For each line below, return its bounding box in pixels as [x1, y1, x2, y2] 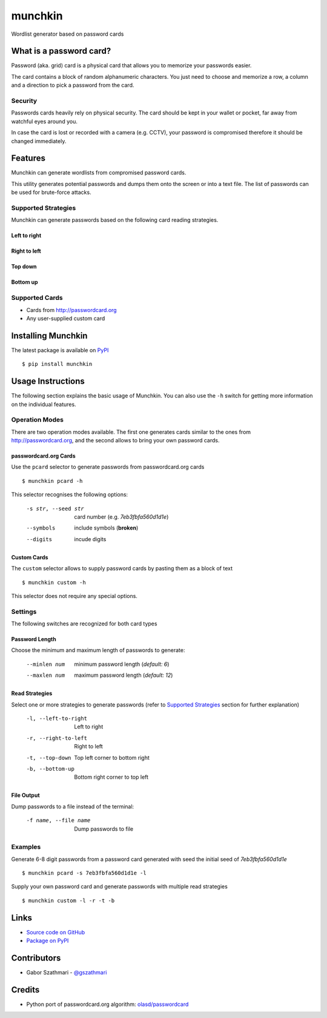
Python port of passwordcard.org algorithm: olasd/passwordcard [26, 1000, 189, 1008]
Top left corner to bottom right [74, 754, 150, 761]
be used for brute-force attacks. [11, 188, 91, 196]
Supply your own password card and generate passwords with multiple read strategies [11, 883, 228, 890]
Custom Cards [11, 553, 48, 561]
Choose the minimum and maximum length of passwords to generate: [11, 647, 185, 654]
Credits [11, 985, 40, 995]
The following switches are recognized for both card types [11, 620, 157, 627]
